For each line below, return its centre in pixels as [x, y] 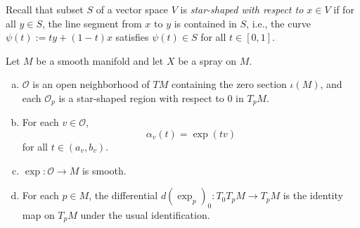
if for [344, 9]
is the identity [313, 195]
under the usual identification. [145, 215]
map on [38, 215]
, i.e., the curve [278, 23]
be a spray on [207, 60]
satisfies [132, 37]
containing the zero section [229, 84]
